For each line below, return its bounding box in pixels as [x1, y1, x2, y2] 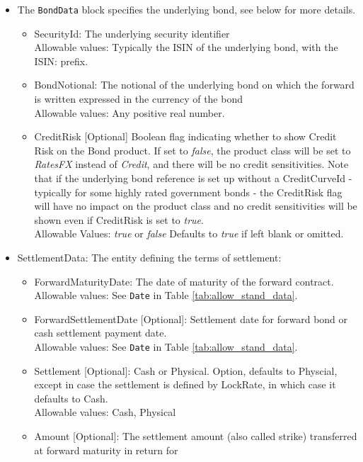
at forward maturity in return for [34, 442, 178, 457]
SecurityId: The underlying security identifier [34, 26, 230, 40]
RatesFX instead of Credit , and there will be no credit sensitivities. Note [34, 157, 349, 171]
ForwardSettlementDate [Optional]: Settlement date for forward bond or [34, 311, 348, 326]
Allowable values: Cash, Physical [34, 405, 176, 419]
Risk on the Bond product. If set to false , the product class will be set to [34, 142, 351, 157]
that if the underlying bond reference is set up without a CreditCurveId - [34, 171, 352, 185]
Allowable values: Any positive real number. [34, 105, 225, 120]
